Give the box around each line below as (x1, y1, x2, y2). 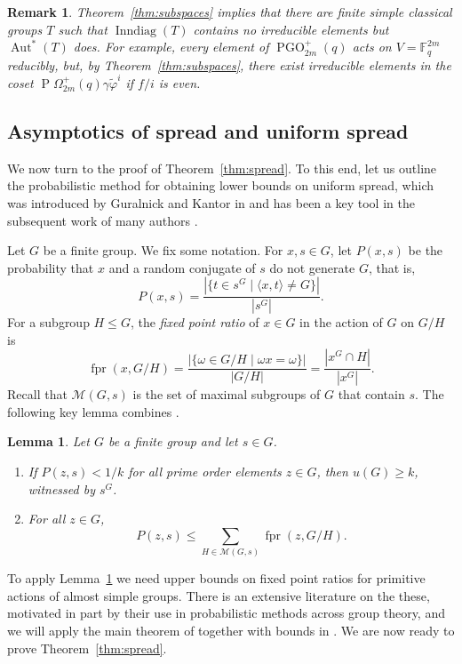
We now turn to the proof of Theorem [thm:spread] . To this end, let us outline (7, 158, 437, 177)
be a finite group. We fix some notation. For (43, 241, 283, 260)
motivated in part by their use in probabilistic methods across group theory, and (7, 604, 445, 622)
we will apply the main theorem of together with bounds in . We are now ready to (7, 620, 455, 639)
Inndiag (115, 24, 157, 37)
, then (316, 462, 348, 481)
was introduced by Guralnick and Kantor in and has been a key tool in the (7, 193, 415, 212)
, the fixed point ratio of (130, 313, 259, 332)
